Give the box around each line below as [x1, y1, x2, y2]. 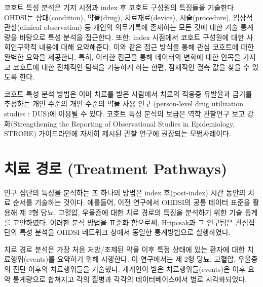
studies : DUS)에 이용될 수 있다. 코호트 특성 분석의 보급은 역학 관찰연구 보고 [4, 108, 245, 118]
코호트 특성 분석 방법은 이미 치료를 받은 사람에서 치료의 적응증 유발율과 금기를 [4, 88, 252, 99]
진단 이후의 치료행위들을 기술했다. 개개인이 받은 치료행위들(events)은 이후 [13, 264, 246, 274]
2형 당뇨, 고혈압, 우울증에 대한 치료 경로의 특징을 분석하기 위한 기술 [28, 207, 243, 218]
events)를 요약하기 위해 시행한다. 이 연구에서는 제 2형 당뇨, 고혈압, [26, 254, 236, 264]
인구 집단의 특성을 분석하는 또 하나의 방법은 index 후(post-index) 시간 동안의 [4, 187, 246, 197]
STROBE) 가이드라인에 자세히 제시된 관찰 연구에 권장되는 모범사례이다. [4, 128, 231, 139]
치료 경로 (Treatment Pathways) [4, 157, 228, 178]
